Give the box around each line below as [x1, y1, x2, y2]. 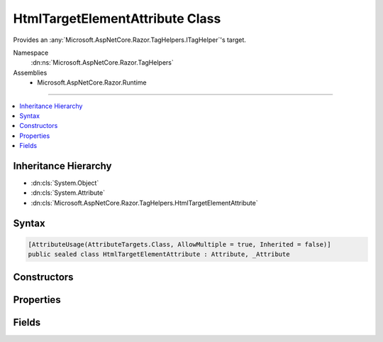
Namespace [13, 48, 49, 57]
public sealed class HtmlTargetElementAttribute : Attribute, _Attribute [28, 250, 290, 259]
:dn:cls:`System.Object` [30, 178, 99, 187]
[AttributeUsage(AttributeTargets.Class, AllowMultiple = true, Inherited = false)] [28, 240, 331, 248]
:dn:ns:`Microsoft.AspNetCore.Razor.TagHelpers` [30, 58, 174, 67]
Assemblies [13, 68, 48, 77]
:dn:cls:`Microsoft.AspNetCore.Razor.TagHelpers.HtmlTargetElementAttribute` [30, 198, 258, 207]
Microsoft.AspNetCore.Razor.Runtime [37, 78, 147, 87]
